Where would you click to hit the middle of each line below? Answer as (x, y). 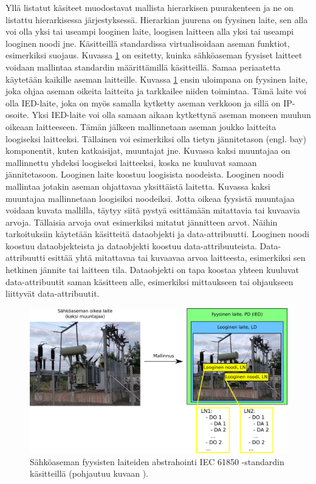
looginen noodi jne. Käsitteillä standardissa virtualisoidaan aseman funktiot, (148, 43)
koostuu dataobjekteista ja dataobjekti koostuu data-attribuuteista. (131, 245)
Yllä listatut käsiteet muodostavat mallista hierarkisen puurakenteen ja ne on (149, 7)
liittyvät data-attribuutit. (53, 293)
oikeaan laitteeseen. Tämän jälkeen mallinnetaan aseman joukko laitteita (141, 126)
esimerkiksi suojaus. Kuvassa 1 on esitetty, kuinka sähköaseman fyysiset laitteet (154, 55)
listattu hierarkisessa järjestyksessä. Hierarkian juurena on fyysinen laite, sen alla (157, 19)
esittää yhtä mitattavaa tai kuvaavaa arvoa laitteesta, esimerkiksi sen (177, 258)
